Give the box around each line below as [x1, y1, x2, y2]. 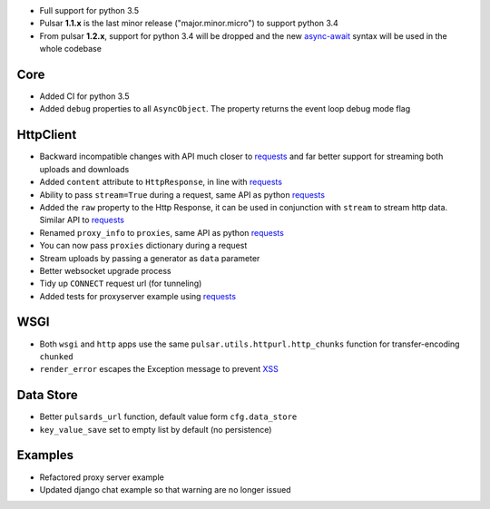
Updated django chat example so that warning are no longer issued [39, 484, 291, 494]
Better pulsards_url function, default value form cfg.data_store [39, 411, 298, 422]
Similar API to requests [39, 214, 124, 226]
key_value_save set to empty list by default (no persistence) [39, 424, 272, 435]
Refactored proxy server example [39, 472, 165, 483]
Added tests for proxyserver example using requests [39, 290, 236, 301]
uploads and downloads [39, 163, 130, 174]
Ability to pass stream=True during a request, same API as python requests [39, 189, 326, 200]
